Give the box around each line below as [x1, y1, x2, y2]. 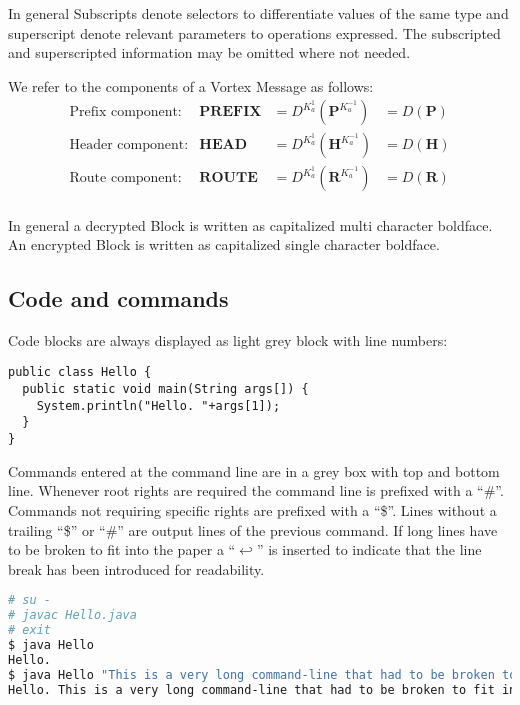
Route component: [69, 171, 182, 186]
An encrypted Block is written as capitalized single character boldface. [8, 234, 440, 255]
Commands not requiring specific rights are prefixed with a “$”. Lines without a [8, 499, 497, 520]
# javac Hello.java [8, 608, 137, 623]
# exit [8, 623, 51, 638]
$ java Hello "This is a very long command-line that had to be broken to [8, 667, 517, 682]
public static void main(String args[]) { [22, 382, 309, 397]
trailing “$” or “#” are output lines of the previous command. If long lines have [8, 519, 498, 540]
